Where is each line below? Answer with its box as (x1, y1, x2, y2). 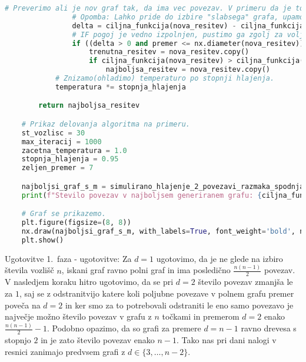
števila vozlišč (5, 264, 54, 276)
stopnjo (5, 334, 31, 346)
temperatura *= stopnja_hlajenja (55, 82, 186, 91)
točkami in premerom (162, 310, 240, 323)
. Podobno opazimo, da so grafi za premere (47, 322, 201, 334)
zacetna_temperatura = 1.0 (21, 146, 127, 155)
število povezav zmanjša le (198, 275, 293, 288)
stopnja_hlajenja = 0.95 (21, 155, 119, 164)
